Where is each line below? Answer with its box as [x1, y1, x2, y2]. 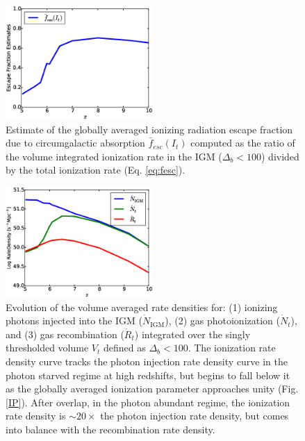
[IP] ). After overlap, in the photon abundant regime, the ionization [6, 394, 290, 409]
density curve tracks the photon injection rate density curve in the [6, 353, 288, 368]
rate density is [6, 408, 66, 423]
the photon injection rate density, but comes [100, 408, 289, 423]
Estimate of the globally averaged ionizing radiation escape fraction [6, 122, 293, 136]
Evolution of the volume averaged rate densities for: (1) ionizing [6, 299, 278, 314]
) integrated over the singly [134, 326, 251, 341]
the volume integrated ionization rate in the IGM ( [6, 149, 222, 163]
